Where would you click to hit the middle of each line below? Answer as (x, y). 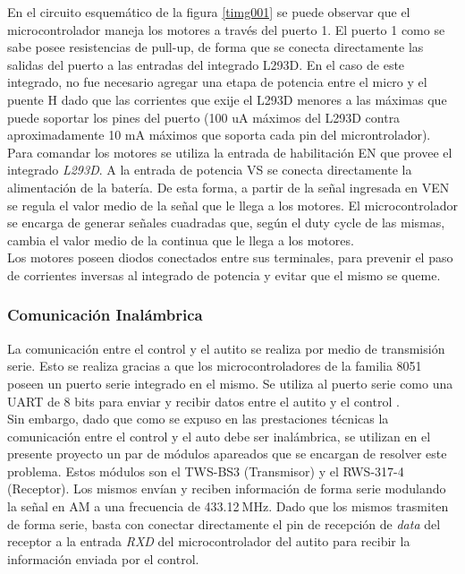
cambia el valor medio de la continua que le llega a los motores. (181, 240)
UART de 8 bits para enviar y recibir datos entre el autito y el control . (203, 401)
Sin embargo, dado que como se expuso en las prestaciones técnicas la (198, 419)
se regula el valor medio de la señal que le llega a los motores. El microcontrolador (232, 205)
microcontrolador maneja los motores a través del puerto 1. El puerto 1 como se (226, 29)
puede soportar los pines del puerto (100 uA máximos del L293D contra (204, 117)
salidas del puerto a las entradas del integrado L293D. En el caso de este (206, 64)
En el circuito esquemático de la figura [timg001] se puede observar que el (209, 12)
